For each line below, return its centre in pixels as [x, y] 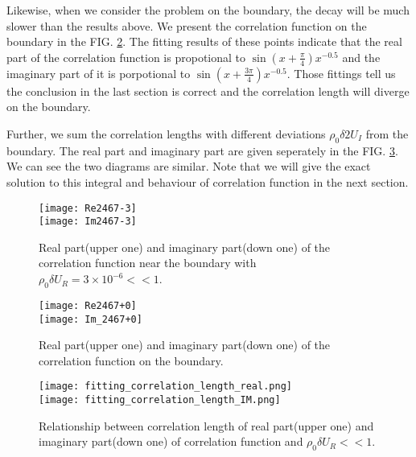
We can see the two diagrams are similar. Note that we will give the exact [189, 166]
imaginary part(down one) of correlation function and [171, 441]
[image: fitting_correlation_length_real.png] [165, 387]
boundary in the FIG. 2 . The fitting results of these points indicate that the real [204, 41]
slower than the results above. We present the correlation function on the [187, 25]
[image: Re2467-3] [88, 208]
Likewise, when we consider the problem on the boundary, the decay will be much [208, 10]
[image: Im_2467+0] [91, 319]
